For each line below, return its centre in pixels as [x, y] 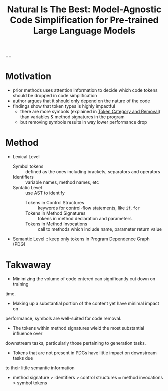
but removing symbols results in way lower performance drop [83, 122]
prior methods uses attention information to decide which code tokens [85, 90]
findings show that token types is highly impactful [64, 106]
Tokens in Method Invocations [56, 224]
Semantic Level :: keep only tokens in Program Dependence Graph [81, 239]
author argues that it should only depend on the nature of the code [81, 101]
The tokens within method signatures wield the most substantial [78, 328]
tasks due [23, 358]
